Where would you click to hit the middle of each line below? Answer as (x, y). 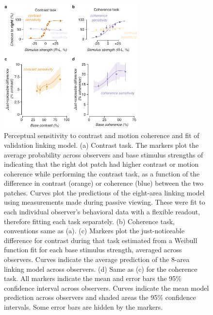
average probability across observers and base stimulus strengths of (104, 154)
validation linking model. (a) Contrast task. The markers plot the (101, 145)
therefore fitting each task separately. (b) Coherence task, (89, 221)
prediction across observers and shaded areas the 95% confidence (100, 297)
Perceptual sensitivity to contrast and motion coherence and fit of (102, 135)
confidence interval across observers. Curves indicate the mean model (106, 288)
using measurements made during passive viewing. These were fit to (105, 202)
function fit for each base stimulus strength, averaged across (93, 250)
